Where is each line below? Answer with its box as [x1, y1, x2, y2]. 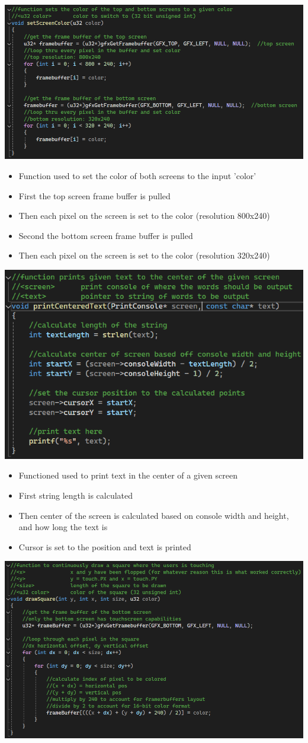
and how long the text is [18, 521, 108, 533]
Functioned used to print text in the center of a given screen [18, 469, 238, 481]
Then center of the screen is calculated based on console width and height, [18, 509, 289, 521]
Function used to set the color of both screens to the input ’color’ [18, 170, 256, 182]
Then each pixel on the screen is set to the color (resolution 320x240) [18, 249, 270, 262]
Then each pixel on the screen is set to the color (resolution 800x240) [18, 209, 270, 222]
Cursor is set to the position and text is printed [18, 540, 191, 553]
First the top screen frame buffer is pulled [18, 189, 171, 202]
